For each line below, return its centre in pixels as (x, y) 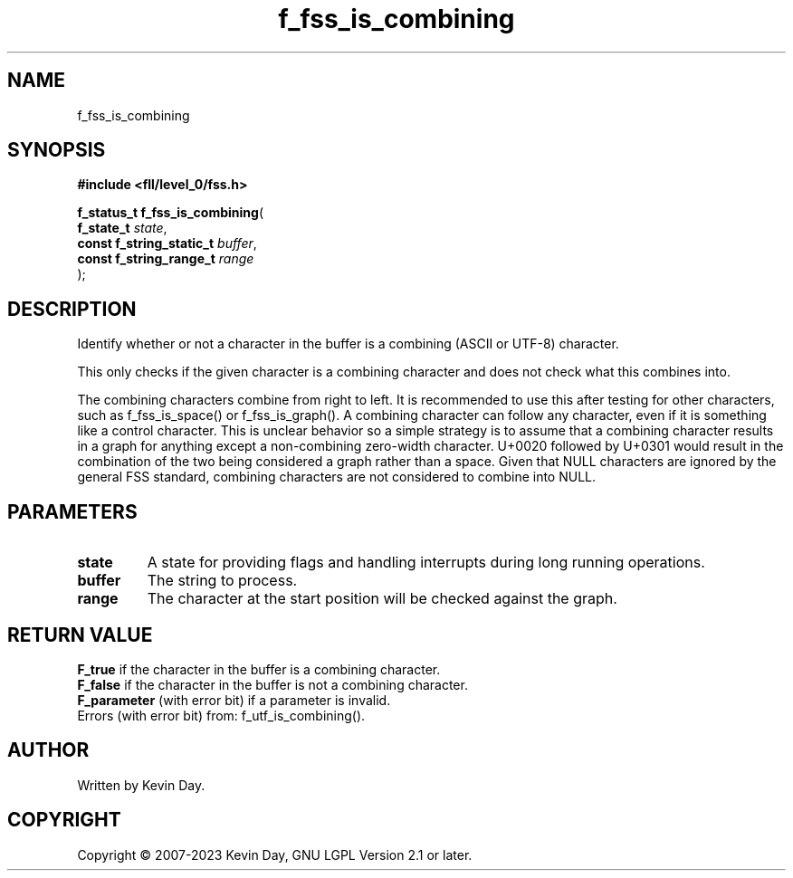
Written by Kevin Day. (141, 785)
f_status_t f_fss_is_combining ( (171, 213)
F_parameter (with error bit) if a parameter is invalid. (234, 700)
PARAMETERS (72, 511)
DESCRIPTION (72, 309)
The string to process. (222, 581)
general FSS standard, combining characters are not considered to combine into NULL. (337, 477)
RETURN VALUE (80, 635)
